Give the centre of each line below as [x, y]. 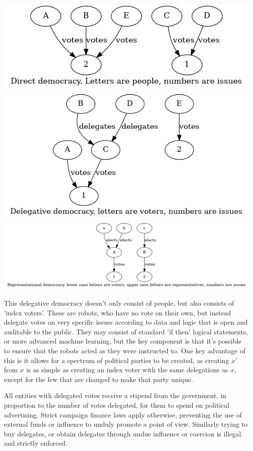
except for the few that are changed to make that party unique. [99, 379]
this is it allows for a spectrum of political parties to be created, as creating [117, 360]
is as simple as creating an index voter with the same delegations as [127, 370]
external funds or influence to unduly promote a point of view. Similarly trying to [126, 424]
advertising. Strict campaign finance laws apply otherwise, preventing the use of [123, 414]
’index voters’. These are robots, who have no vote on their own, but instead [117, 312]
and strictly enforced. [36, 443]
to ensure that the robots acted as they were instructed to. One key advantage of [125, 350]
